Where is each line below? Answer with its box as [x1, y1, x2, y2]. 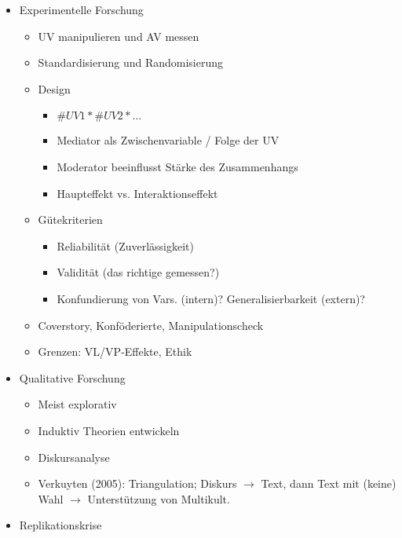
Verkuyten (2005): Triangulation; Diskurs [38, 475, 237, 492]
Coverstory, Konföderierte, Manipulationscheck [38, 317, 264, 333]
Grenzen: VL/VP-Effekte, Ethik [38, 343, 192, 360]
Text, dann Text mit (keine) [261, 475, 397, 492]
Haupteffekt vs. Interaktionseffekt [57, 185, 218, 201]
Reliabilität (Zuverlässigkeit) [57, 237, 195, 254]
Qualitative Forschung [19, 369, 126, 386]
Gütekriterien [38, 211, 103, 228]
